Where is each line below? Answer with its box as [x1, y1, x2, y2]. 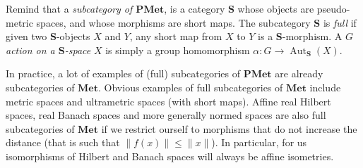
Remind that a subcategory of [6, 1, 133, 15]
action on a [6, 42, 55, 57]
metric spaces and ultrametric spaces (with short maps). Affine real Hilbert [6, 93, 331, 108]
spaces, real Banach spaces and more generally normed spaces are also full [6, 108, 326, 122]
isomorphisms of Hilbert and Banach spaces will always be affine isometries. [6, 148, 334, 163]
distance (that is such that [6, 135, 120, 150]
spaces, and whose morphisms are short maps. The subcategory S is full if [36, 15, 357, 30]
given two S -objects [6, 29, 90, 44]
